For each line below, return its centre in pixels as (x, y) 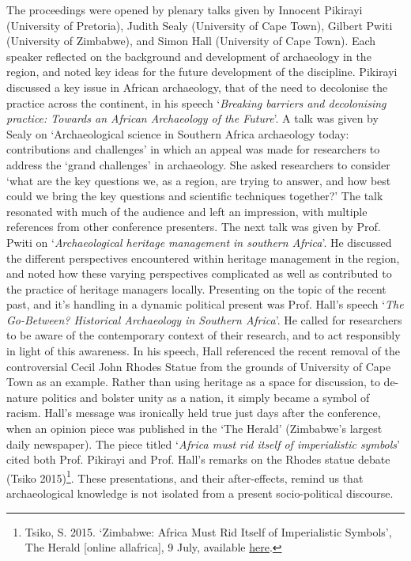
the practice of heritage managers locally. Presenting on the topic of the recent (196, 288)
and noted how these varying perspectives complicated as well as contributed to (199, 273)
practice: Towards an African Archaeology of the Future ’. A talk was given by (192, 118)
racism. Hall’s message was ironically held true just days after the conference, (194, 413)
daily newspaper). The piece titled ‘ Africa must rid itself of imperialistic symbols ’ (203, 443)
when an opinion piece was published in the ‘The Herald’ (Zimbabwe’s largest (194, 428)
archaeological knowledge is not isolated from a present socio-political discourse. (200, 493)
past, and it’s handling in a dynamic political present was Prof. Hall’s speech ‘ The (205, 304)
